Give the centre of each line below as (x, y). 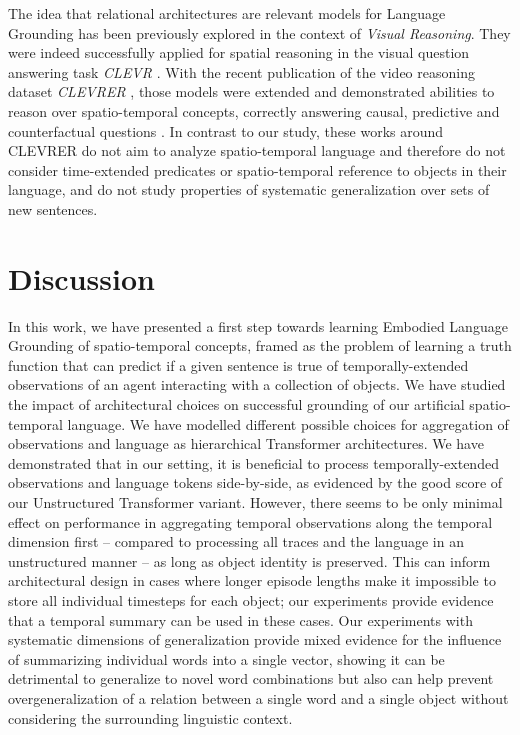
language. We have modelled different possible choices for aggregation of (288, 423)
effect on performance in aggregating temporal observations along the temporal (250, 521)
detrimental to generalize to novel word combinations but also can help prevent (251, 678)
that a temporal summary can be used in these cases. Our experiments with (240, 619)
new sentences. (53, 208)
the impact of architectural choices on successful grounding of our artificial (236, 404)
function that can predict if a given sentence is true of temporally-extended (238, 364)
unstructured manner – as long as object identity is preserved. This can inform (249, 560)
